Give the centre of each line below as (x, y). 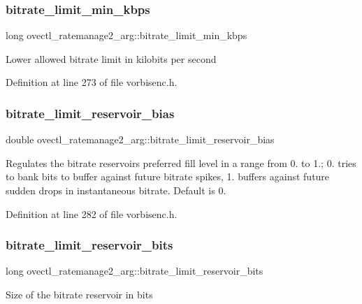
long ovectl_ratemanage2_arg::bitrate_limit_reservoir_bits (135, 271)
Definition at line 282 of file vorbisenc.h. (92, 213)
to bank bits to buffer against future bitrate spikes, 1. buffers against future (168, 176)
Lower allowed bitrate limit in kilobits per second (111, 58)
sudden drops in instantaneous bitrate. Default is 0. (116, 190)
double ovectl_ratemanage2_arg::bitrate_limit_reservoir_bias (140, 139)
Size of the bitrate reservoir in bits (79, 294)
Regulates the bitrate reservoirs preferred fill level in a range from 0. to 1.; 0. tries (181, 162)
